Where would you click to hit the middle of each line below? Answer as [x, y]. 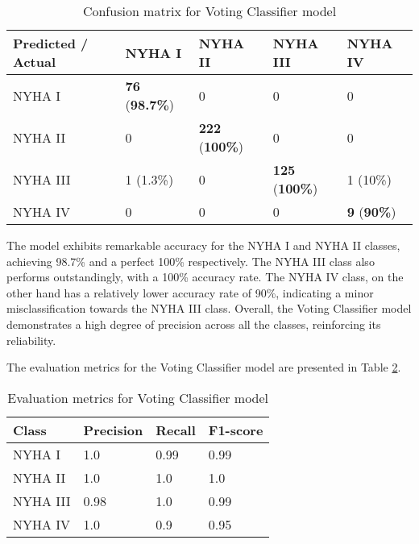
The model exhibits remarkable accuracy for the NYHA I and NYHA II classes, [203, 245]
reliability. [31, 340]
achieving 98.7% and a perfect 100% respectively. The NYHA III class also [191, 261]
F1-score [236, 430]
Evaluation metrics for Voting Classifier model [138, 397]
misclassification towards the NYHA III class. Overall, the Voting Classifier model [209, 308]
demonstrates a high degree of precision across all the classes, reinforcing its [194, 324]
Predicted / [51, 43]
